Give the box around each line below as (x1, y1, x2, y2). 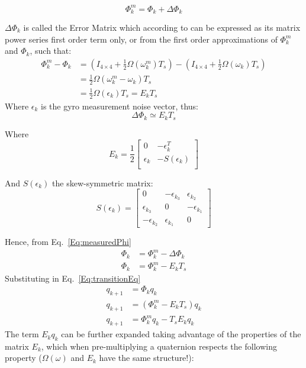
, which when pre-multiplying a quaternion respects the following (41, 340, 277, 352)
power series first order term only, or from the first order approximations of (5, 33, 278, 45)
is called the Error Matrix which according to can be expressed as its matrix (23, 21, 301, 33)
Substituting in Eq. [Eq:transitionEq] (5, 272, 141, 284)
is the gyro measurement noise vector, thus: (41, 99, 199, 112)
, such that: (30, 44, 72, 57)
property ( (5, 351, 42, 364)
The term (5, 328, 39, 340)
